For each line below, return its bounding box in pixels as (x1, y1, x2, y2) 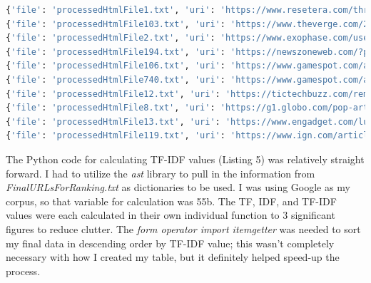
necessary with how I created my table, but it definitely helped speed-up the (6, 249, 340, 264)
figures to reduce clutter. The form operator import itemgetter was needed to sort (6, 221, 361, 236)
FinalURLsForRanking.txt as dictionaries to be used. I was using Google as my (6, 180, 350, 195)
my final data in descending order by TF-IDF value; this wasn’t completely (6, 235, 335, 250)
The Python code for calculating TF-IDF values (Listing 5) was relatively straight (6, 151, 365, 166)
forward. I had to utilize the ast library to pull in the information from (6, 165, 315, 180)
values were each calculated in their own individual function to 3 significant (6, 207, 335, 222)
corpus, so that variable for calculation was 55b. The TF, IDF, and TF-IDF (6, 193, 337, 208)
